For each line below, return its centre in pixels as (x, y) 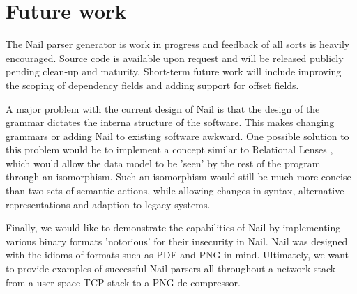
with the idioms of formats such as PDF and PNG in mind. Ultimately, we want (177, 255)
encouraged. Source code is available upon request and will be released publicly (175, 57)
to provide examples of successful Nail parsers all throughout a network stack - (174, 269)
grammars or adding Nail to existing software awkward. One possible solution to (177, 136)
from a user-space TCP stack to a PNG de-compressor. (123, 282)
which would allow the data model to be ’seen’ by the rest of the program (163, 163)
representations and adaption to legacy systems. (108, 204)
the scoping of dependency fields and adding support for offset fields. (152, 85)
